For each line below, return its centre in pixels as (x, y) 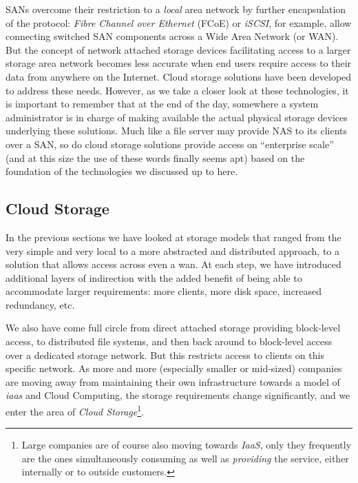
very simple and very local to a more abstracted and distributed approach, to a (173, 250)
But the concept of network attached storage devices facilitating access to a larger (178, 49)
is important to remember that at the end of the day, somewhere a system (162, 104)
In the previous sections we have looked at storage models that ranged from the (173, 237)
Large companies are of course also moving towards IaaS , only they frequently (187, 445)
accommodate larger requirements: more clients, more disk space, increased (164, 291)
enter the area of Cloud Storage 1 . (75, 410)
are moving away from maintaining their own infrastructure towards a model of (173, 381)
